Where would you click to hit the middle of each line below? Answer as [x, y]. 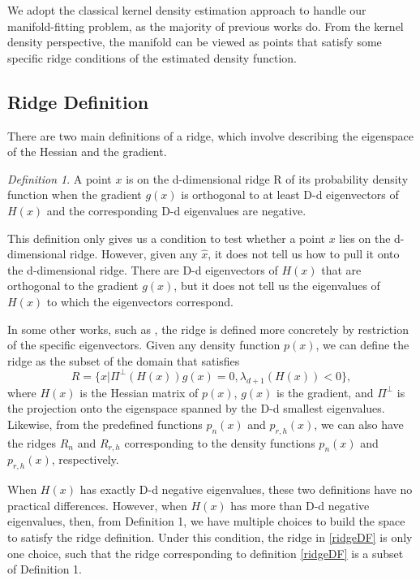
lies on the [365, 238]
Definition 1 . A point [60, 178]
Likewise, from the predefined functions [105, 424]
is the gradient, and [325, 392]
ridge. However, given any [134, 254]
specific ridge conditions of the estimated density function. [152, 57]
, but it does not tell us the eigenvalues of [277, 286]
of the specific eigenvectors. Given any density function [144, 345]
